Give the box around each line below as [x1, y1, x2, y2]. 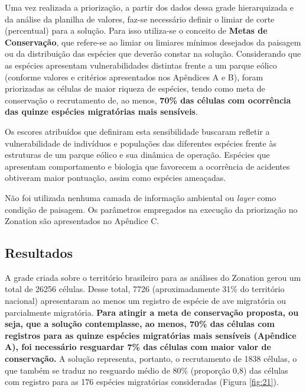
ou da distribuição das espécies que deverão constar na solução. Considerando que [5, 47, 301, 60]
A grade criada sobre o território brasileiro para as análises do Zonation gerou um [5, 271, 301, 283]
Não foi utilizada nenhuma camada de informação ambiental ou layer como [5, 191, 276, 203]
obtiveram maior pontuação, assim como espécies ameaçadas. [5, 171, 226, 184]
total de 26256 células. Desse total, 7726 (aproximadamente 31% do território [5, 283, 285, 295]
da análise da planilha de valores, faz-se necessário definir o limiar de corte [5, 12, 275, 25]
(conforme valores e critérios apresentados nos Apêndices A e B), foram [5, 70, 263, 83]
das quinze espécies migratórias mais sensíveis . [5, 105, 198, 118]
